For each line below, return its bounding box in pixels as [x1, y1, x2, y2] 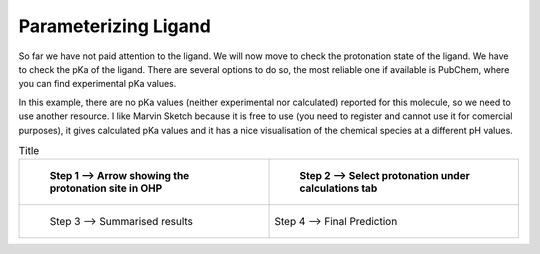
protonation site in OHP [49, 181, 163, 195]
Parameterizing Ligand [18, 15, 212, 37]
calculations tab [299, 181, 378, 195]
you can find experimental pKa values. [18, 78, 177, 90]
